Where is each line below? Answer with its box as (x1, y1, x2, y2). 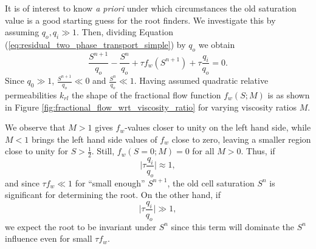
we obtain (198, 38, 235, 50)
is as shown (267, 89, 310, 101)
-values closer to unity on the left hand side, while (125, 121, 311, 134)
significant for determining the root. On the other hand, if (5, 188, 221, 201)
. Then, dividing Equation (77, 26, 173, 38)
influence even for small (5, 232, 92, 245)
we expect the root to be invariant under (5, 220, 157, 233)
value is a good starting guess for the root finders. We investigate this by (5, 13, 276, 26)
